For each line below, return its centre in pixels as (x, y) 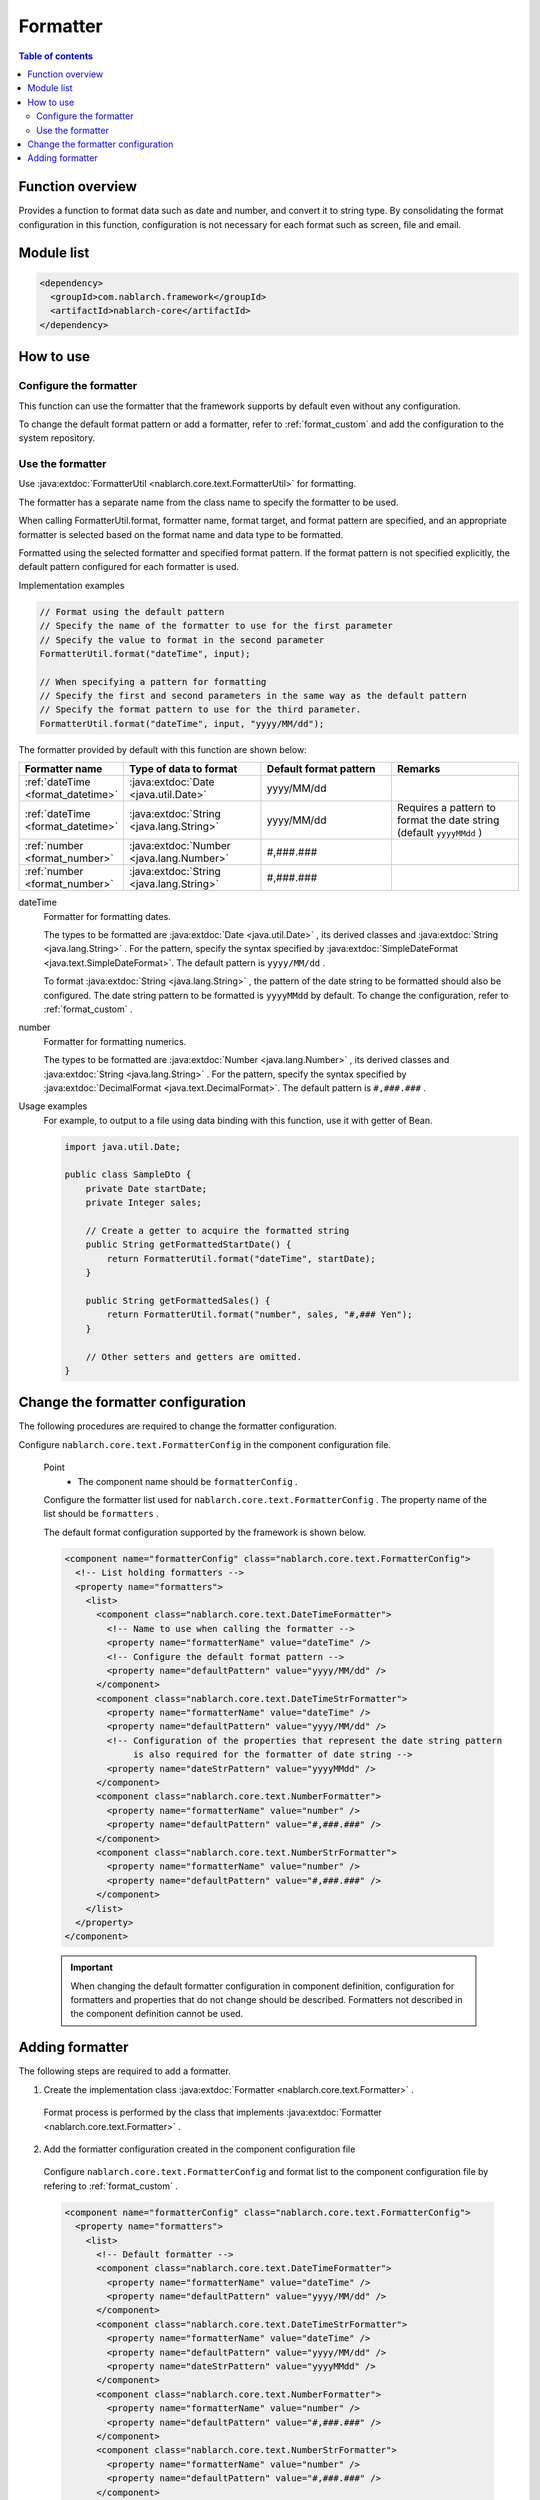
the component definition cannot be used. (157, 2014)
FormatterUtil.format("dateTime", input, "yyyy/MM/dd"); (182, 723)
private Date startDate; (146, 1188)
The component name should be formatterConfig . (188, 1481)
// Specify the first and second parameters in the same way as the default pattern (253, 696)
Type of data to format (183, 769)
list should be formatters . (101, 1514)
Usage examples (53, 1106)
